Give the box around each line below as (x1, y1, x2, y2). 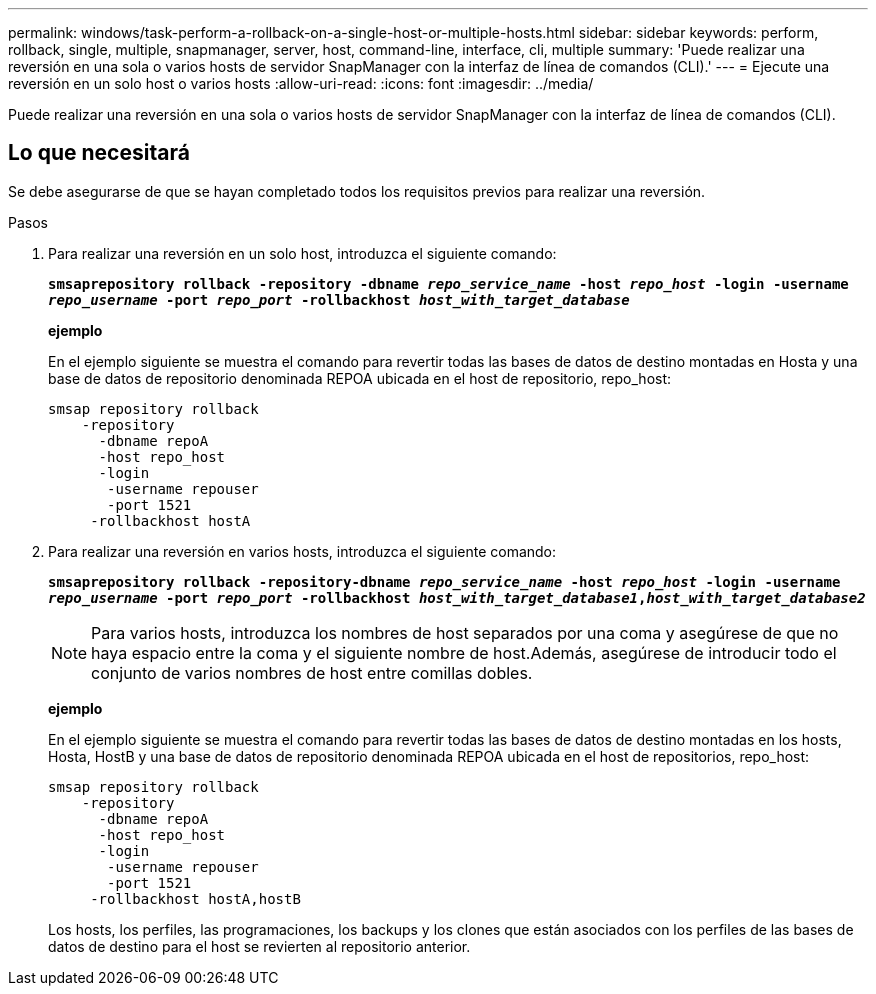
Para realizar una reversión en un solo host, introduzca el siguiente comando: (48, 244, 557, 262)
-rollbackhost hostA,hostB (90, 890, 301, 907)
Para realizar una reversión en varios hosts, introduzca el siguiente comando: (48, 542, 557, 560)
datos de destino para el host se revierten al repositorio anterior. (48, 937, 471, 955)
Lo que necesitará (8, 140, 190, 166)
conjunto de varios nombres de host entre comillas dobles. (91, 662, 533, 683)
